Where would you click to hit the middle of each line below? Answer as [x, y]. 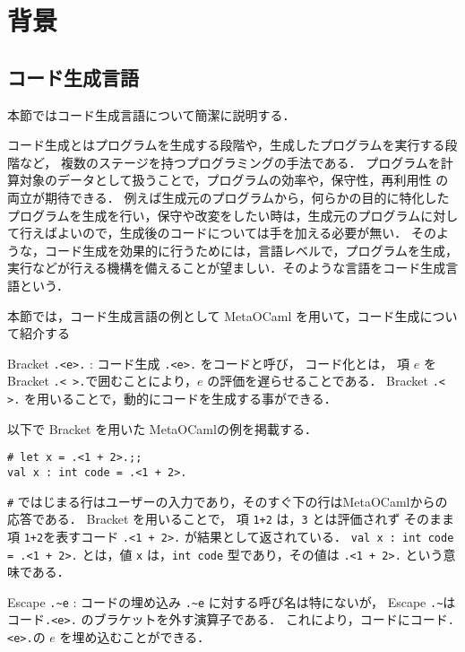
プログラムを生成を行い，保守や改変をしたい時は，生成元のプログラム [214, 215]
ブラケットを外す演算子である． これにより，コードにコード [271, 619]
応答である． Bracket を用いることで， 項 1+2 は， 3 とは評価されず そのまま [231, 519]
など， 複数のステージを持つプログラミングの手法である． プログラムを [230, 162]
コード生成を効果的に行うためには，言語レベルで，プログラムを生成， [251, 250]
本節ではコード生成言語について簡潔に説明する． [151, 114]
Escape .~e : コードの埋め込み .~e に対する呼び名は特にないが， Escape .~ [225, 601]
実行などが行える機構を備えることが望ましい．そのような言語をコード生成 [227, 268]
